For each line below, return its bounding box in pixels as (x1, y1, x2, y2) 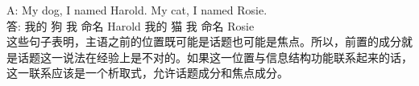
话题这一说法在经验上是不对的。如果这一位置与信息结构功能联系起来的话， (17, 48, 413, 65)
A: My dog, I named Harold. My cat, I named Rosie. (6, 2, 268, 18)
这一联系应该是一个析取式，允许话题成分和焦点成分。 (6, 64, 288, 81)
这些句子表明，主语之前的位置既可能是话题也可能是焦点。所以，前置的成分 (6, 33, 401, 50)
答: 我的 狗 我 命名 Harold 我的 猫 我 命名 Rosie (6, 17, 255, 34)
